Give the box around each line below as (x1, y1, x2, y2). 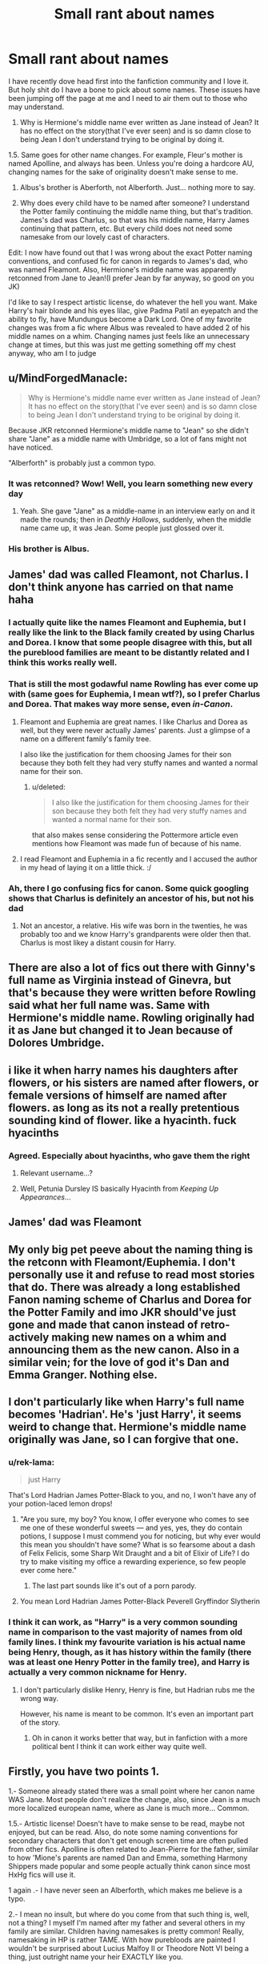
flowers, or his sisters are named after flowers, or (8, 1075, 259, 1090)
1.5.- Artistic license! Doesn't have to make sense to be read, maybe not (8, 1818, 246, 1828)
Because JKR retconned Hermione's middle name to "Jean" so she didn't (8, 425, 250, 435)
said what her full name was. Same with (8, 998, 210, 1012)
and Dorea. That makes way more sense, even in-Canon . (8, 699, 234, 710)
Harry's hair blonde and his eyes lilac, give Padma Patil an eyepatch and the (8, 305, 258, 315)
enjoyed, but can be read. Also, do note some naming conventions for (8, 1827, 238, 1837)
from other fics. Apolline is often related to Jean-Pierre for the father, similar (8, 1844, 258, 1853)
